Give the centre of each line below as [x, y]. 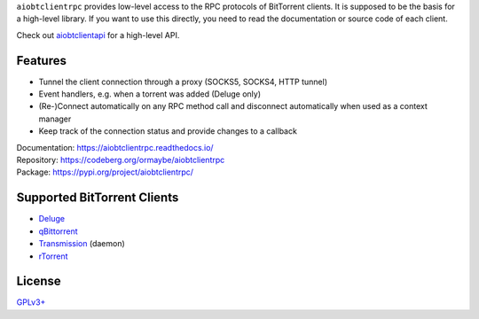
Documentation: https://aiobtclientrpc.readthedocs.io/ [115, 147]
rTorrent [53, 256]
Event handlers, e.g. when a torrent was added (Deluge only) [150, 94]
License [39, 281]
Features [41, 61]
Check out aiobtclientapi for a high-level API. [98, 35]
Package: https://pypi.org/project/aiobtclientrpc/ [105, 172]
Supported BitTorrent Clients [98, 198]
